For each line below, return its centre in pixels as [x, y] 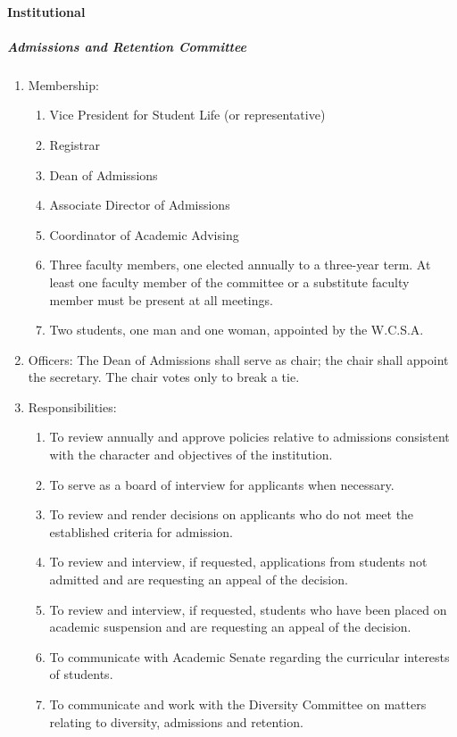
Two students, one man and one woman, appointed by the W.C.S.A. [237, 330]
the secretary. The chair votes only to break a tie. [164, 377]
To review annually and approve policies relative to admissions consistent [249, 437]
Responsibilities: [72, 406]
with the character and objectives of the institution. [191, 455]
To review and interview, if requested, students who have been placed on [248, 609]
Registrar [75, 144]
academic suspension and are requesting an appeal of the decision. [230, 627]
